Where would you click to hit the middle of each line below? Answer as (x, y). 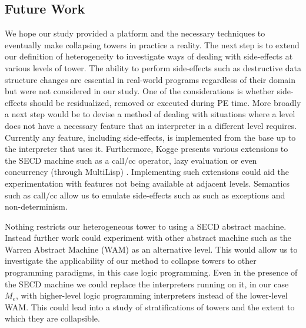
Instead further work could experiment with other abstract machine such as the (148, 238)
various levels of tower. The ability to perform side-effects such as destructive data (153, 67)
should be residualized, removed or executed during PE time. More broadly (165, 102)
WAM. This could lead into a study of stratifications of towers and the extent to (150, 307)
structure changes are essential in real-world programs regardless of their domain (150, 79)
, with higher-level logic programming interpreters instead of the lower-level (152, 295)
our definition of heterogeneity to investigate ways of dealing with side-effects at (149, 56)
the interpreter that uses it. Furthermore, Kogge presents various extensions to (147, 149)
